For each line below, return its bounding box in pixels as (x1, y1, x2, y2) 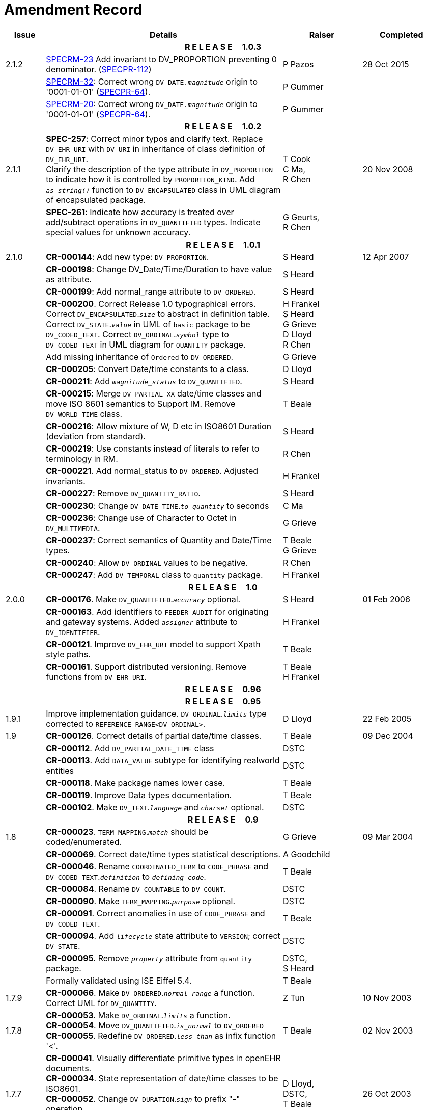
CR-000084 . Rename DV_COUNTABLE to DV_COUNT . (46, 883, 226, 894)
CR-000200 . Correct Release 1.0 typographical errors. (46, 298, 256, 309)
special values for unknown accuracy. (46, 227, 191, 237)
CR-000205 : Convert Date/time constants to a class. (46, 363, 249, 374)
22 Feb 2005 (362, 713, 412, 724)
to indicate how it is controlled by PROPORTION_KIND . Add (46, 174, 255, 184)
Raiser (309, 29, 334, 40)
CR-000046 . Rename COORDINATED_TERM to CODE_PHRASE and (46, 861, 268, 871)
